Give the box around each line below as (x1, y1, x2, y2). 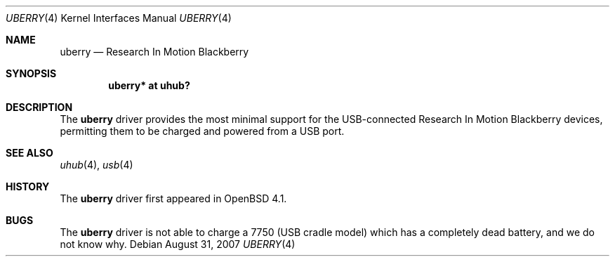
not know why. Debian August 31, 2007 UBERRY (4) (60, 238, 296, 250)
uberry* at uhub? (108, 79, 190, 91)
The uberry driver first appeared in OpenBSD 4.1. (60, 192, 287, 204)
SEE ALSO (6, 147, 53, 159)
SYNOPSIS (6, 67, 57, 79)
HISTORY (6, 181, 50, 192)
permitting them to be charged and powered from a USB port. (60, 125, 345, 137)
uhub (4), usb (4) (60, 159, 133, 171)
